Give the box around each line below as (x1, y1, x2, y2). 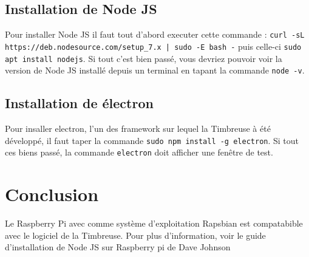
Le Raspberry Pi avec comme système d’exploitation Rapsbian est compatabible (5, 217, 303, 230)
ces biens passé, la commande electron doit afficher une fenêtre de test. (5, 146, 273, 159)
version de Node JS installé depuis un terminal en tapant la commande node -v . (5, 64, 305, 77)
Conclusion (5, 182, 99, 207)
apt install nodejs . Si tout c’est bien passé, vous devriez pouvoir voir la (5, 52, 282, 64)
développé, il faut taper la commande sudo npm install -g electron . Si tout (5, 134, 299, 146)
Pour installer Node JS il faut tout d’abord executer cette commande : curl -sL (5, 28, 305, 41)
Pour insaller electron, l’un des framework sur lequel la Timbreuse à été (5, 122, 271, 135)
